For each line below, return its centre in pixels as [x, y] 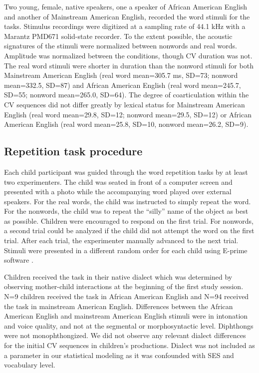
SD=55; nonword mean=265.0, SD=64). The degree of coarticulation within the [127, 95]
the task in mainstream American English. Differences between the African [119, 306]
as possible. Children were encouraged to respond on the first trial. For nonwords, [129, 220]
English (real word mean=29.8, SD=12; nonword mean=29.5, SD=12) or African [128, 114]
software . [19, 260]
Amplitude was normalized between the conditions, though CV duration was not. [128, 55]
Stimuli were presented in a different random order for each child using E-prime [126, 250]
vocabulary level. [30, 365]
